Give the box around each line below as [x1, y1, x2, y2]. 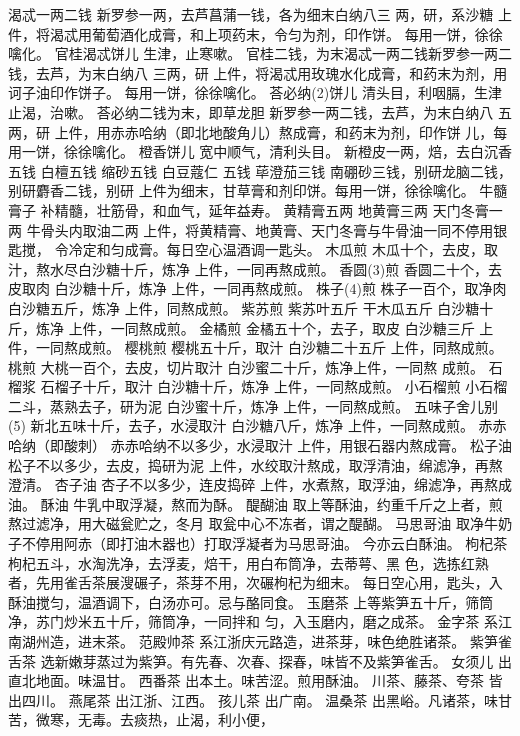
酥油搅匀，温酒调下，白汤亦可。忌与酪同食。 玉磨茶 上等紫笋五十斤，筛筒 [8, 591, 494, 612]
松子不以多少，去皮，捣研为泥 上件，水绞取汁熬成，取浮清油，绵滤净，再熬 [8, 454, 503, 475]
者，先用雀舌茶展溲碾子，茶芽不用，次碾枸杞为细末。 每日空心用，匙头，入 [8, 572, 503, 593]
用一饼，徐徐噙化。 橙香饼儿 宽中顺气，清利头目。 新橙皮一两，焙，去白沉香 [8, 141, 512, 162]
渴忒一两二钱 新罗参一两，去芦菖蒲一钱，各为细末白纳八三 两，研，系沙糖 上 [8, 4, 512, 24]
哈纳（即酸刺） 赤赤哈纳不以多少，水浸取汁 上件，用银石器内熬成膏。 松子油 [8, 435, 512, 456]
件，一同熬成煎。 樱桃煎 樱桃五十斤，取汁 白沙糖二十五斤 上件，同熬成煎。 [8, 337, 503, 358]
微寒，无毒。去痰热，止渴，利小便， [35, 709, 274, 730]
